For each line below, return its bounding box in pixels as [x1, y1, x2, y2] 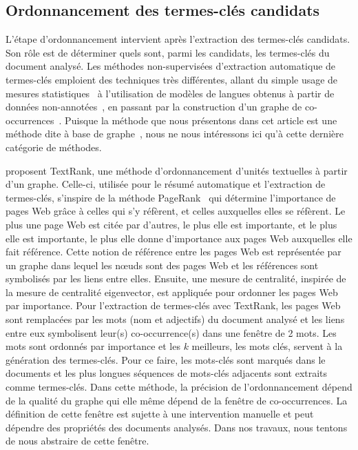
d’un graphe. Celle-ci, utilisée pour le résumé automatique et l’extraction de [6, 177, 326, 191]
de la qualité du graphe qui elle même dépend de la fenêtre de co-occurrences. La [6, 393, 348, 407]
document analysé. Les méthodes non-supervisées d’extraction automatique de [6, 59, 336, 73]
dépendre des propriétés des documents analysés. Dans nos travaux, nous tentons [6, 420, 348, 434]
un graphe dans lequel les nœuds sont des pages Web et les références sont [6, 257, 319, 272]
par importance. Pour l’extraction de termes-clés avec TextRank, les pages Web [6, 298, 341, 313]
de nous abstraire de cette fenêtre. [6, 433, 149, 448]
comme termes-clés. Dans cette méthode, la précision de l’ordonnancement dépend [6, 380, 352, 394]
